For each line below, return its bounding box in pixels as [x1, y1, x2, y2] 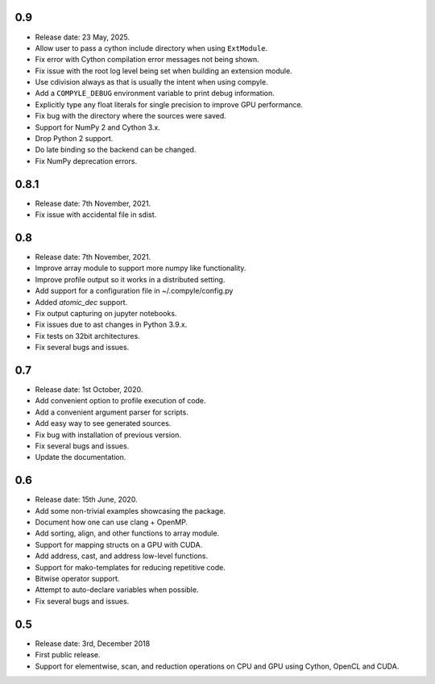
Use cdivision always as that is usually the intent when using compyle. [35, 77, 269, 87]
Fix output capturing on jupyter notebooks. [35, 308, 177, 318]
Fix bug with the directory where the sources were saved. [35, 111, 226, 121]
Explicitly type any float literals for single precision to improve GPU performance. [35, 99, 304, 109]
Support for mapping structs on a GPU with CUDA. [35, 540, 203, 549]
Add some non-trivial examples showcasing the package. [35, 506, 226, 515]
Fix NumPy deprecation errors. [35, 156, 137, 165]
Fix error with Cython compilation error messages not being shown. [35, 55, 259, 65]
